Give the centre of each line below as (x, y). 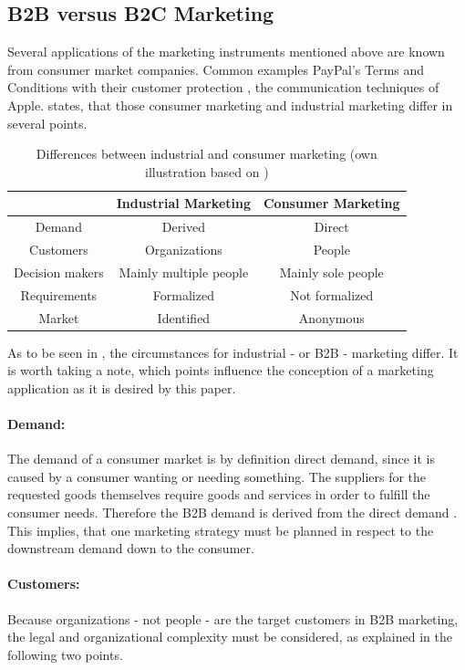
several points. (47, 123)
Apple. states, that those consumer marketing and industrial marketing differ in (230, 105)
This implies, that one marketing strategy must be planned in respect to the (221, 530)
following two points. (65, 654)
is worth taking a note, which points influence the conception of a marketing (221, 370)
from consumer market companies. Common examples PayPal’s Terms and (216, 69)
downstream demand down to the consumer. (131, 548)
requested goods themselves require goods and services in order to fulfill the (219, 494)
